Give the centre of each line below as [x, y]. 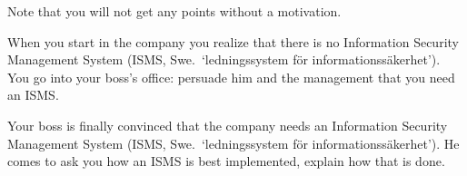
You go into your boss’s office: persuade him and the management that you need [231, 77]
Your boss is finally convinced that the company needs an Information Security [228, 125]
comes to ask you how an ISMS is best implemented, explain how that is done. [226, 161]
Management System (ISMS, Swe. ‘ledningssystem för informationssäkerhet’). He [233, 143]
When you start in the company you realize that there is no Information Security [233, 41]
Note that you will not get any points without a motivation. [174, 11]
